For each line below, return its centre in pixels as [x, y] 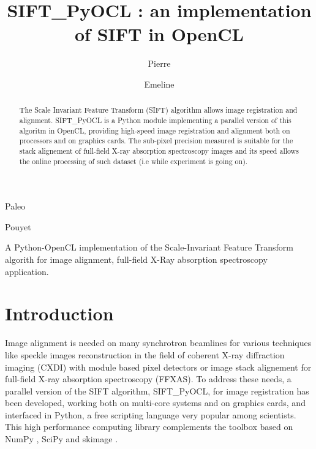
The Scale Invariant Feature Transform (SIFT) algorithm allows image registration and [158, 110]
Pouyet [18, 226]
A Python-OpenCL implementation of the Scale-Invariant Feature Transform [149, 247]
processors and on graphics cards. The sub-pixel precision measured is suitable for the [156, 141]
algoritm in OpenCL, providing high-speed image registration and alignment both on [155, 130]
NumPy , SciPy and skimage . [62, 439]
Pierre [159, 63]
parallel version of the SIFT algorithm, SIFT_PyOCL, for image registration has [157, 391]
